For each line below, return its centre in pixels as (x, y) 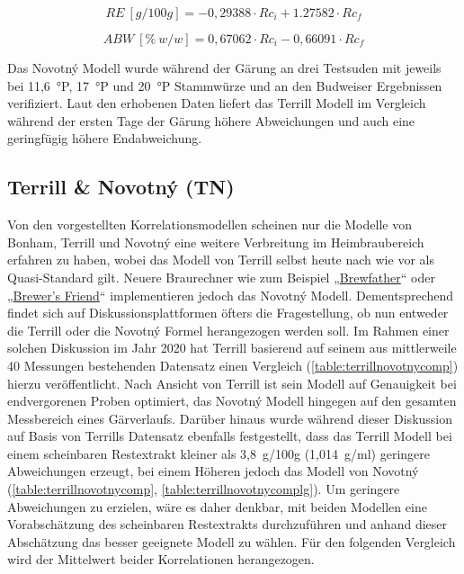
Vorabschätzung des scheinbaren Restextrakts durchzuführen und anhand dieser (227, 524)
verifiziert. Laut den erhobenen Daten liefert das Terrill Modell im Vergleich (217, 103)
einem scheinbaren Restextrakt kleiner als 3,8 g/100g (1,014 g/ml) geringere (219, 453)
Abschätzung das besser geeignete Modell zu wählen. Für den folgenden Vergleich (232, 541)
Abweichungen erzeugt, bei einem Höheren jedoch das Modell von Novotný (213, 471)
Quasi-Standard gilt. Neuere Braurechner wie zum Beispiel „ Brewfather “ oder (221, 277)
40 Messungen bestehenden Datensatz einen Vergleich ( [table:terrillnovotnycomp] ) (233, 365)
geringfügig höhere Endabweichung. (105, 138)
